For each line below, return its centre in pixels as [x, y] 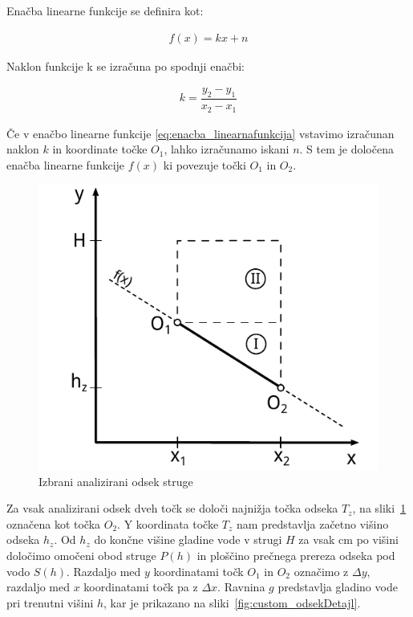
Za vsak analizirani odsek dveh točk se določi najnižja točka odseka [172, 508]
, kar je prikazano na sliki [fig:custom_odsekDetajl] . [232, 602]
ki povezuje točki [204, 164]
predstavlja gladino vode [338, 587]
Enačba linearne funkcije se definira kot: [105, 10]
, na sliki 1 [379, 508]
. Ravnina [241, 587]
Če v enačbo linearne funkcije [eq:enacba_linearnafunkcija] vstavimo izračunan [200, 133]
